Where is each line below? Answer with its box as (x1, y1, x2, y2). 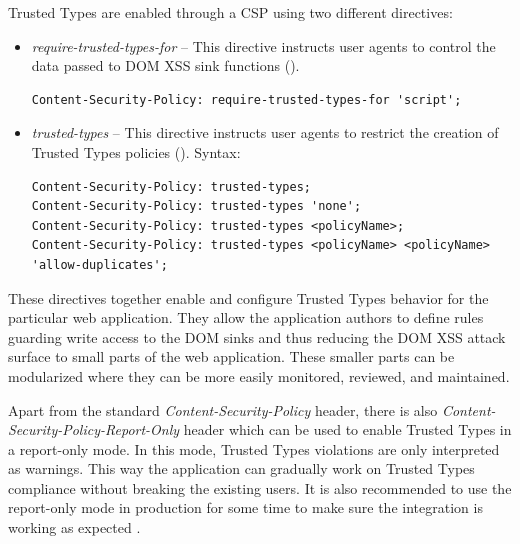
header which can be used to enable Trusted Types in (183, 419, 512, 440)
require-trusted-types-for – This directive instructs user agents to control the (31, 35, 496, 56)
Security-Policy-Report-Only (8, 419, 180, 440)
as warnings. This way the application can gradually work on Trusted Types (8, 458, 475, 479)
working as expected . (8, 517, 141, 538)
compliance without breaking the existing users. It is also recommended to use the (8, 477, 512, 498)
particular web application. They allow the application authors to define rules (8, 307, 484, 328)
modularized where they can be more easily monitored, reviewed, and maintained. (8, 365, 510, 386)
